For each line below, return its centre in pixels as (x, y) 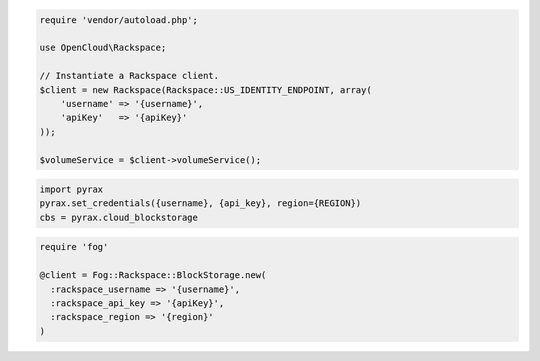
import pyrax (71, 189)
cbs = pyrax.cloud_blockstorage (119, 217)
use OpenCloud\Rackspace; (103, 48)
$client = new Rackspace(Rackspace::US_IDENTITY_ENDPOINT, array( (205, 89)
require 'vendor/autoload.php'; (119, 19)
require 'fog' (74, 247)
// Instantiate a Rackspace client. (129, 76)
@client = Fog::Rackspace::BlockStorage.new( (153, 275)
